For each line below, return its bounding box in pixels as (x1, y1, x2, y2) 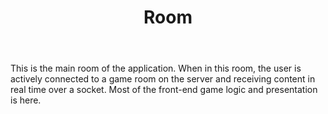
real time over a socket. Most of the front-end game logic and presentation (10, 84, 318, 96)
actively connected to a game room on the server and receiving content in (10, 73, 316, 85)
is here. (10, 94, 42, 106)
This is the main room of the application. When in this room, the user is (10, 62, 302, 75)
